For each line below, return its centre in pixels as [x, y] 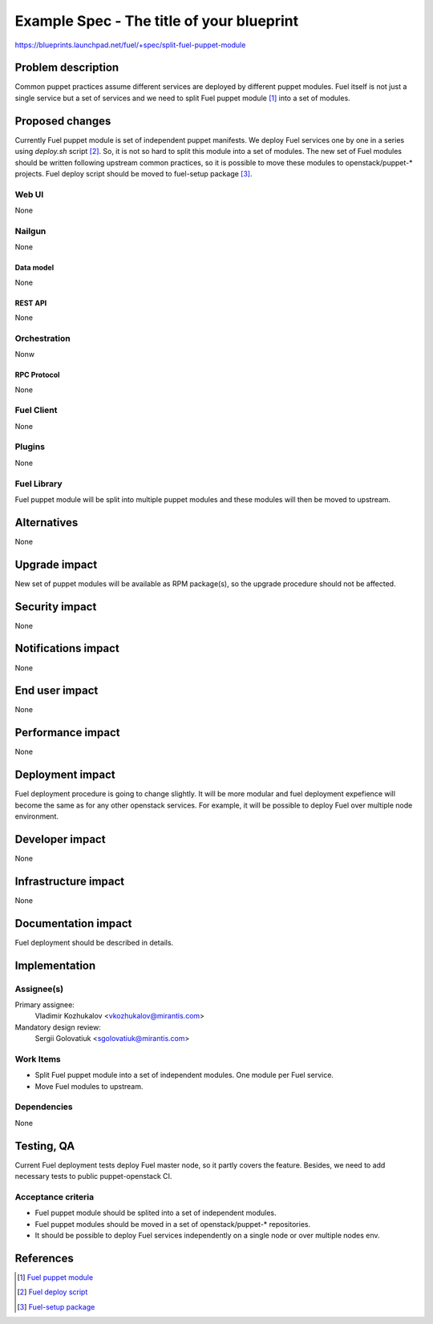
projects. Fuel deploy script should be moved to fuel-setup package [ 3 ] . [134, 173]
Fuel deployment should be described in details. [94, 942]
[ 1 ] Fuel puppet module [55, 1277]
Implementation [55, 965]
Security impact [56, 607]
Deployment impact [65, 775]
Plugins [30, 447]
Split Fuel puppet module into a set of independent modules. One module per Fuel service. [184, 1075]
